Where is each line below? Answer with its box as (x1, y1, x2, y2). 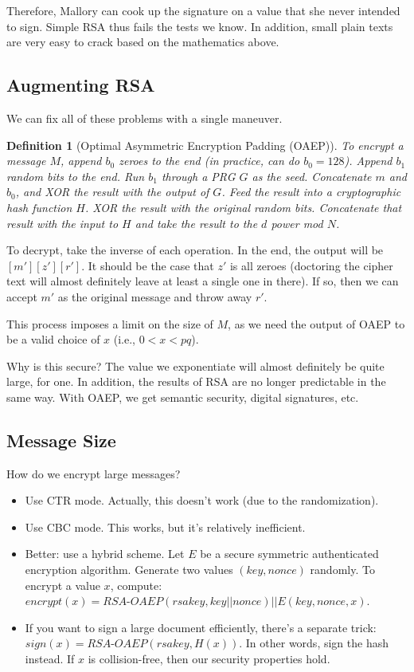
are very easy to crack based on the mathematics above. (6, 33, 279, 50)
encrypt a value (25, 576, 100, 593)
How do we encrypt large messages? (6, 465, 181, 481)
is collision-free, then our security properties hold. (88, 650, 330, 667)
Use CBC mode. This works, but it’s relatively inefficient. (25, 518, 306, 535)
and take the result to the (135, 214, 258, 231)
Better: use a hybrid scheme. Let (25, 545, 185, 562)
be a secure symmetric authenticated (200, 545, 379, 562)
